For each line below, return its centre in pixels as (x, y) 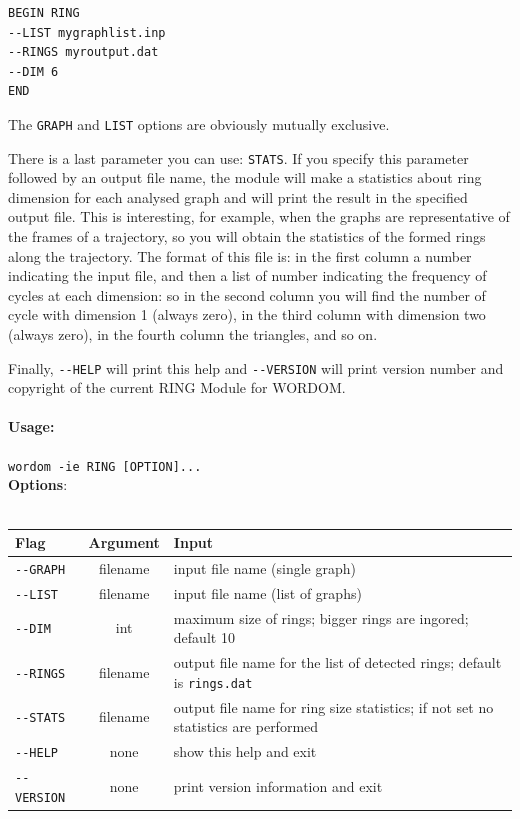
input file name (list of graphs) (267, 592)
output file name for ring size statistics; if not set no (333, 706)
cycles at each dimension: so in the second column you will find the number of (247, 294)
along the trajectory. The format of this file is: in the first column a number (240, 255)
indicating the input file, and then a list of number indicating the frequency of (247, 275)
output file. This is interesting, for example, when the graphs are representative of (259, 216)
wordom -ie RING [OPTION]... (105, 466)
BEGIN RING (44, 13)
